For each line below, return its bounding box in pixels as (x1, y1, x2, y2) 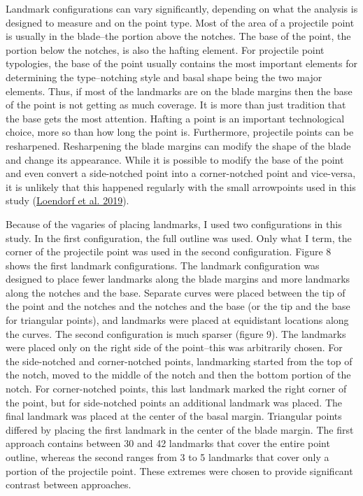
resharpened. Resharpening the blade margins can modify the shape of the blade (6, 138, 351, 153)
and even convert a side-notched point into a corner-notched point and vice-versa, (6, 166, 356, 180)
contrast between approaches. (6, 477, 131, 492)
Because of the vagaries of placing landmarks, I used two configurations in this (6, 216, 342, 231)
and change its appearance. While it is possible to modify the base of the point (6, 152, 344, 166)
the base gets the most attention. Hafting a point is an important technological (6, 111, 345, 125)
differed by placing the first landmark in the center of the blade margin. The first (6, 422, 354, 437)
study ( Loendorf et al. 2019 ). (6, 193, 129, 208)
